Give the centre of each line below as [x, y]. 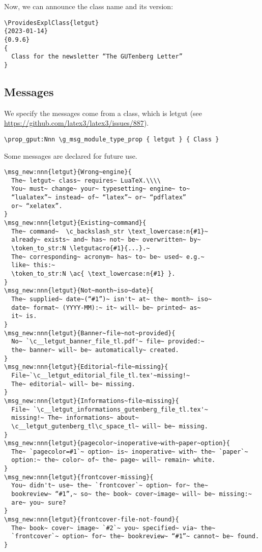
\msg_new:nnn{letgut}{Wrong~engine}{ [68, 172]
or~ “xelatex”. [37, 206]
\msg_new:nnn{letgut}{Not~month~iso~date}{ [79, 291]
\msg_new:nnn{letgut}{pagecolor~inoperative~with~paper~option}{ [117, 443]
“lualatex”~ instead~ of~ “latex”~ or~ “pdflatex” [99, 198]
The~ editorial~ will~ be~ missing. [73, 384]
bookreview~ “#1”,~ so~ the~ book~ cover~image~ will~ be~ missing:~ [132, 494]
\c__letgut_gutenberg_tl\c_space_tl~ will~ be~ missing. [110, 426]
